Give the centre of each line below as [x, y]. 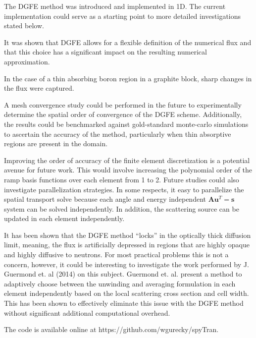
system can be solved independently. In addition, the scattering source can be [122, 208]
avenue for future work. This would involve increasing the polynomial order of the [128, 170]
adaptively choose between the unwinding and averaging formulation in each [120, 283]
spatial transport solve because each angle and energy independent [105, 199]
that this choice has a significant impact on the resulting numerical [105, 52]
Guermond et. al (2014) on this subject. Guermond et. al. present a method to [123, 274]
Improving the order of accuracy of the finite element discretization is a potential [127, 160]
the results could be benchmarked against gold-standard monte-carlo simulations [126, 124]
